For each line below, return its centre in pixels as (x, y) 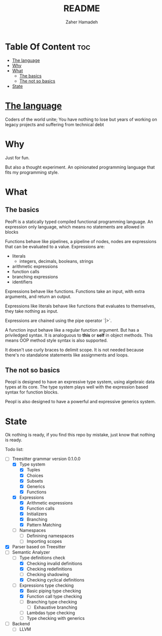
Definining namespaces (50, 536)
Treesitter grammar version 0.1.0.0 (46, 459)
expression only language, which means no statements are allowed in (75, 226)
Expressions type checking (46, 585)
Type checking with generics (56, 618)
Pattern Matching (44, 525)
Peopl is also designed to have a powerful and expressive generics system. (81, 402)
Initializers (37, 514)
